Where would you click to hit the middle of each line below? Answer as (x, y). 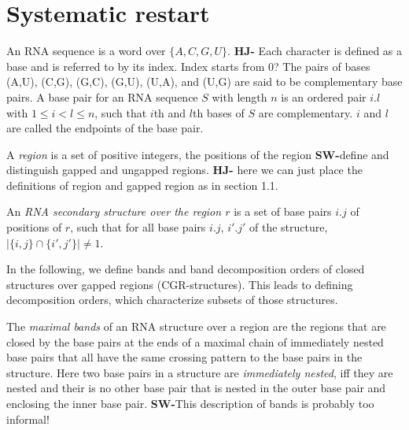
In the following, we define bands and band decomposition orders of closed (186, 269)
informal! (28, 419)
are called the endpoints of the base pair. (105, 128)
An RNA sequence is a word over (86, 51)
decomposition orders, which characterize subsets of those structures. (172, 300)
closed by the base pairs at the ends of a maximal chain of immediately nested (195, 341)
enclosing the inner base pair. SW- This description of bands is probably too (190, 403)
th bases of (218, 112)
